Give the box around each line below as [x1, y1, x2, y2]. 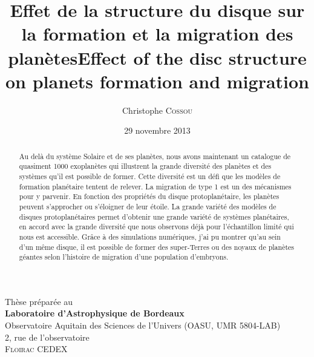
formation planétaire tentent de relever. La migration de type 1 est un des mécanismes [19, 181, 292, 191]
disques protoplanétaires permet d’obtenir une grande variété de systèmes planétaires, [19, 211, 289, 221]
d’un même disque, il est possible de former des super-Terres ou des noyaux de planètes [19, 241, 295, 252]
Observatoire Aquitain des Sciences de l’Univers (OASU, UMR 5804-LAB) [5, 319, 281, 332]
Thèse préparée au [5, 295, 73, 307]
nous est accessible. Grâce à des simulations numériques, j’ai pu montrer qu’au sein [19, 231, 281, 241]
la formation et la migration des [21, 21, 293, 46]
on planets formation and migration [5, 68, 309, 93]
